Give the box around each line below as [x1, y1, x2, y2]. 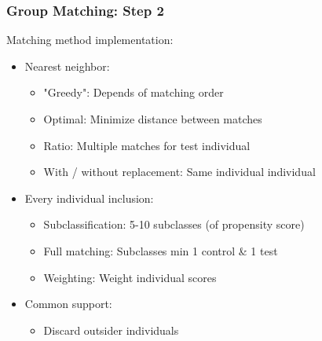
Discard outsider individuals [43, 321, 179, 338]
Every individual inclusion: [24, 189, 154, 206]
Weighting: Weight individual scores [43, 269, 217, 285]
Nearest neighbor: [24, 57, 110, 74]
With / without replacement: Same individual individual [43, 163, 316, 180]
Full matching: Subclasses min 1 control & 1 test [43, 242, 278, 258]
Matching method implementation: [6, 31, 174, 48]
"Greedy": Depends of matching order [43, 84, 224, 101]
